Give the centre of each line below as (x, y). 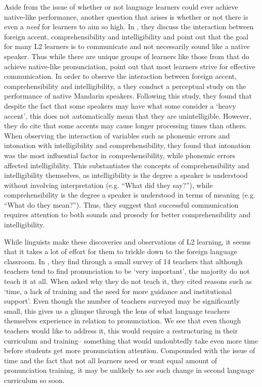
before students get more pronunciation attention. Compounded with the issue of (130, 350)
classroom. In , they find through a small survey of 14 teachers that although (123, 261)
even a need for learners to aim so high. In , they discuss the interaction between (129, 27)
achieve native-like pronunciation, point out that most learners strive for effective (130, 66)
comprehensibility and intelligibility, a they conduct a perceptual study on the (125, 86)
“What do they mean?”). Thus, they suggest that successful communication (121, 204)
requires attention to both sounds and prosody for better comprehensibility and (127, 214)
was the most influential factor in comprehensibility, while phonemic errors (120, 155)
